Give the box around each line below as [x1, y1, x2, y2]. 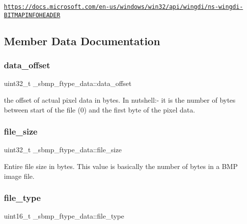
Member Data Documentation [4, 33, 161, 48]
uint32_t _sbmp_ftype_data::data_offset [4, 78, 132, 88]
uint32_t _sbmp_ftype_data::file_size [4, 144, 122, 155]
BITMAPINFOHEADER [4, 11, 60, 19]
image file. [4, 170, 35, 181]
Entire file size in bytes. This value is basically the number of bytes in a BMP [4, 161, 238, 171]
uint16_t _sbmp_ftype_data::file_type [4, 211, 124, 221]
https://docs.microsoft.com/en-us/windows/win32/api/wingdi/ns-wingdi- [4, 3, 243, 10]
